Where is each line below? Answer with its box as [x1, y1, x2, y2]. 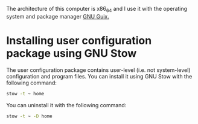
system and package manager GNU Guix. [6, 13, 110, 20]
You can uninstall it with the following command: [6, 101, 127, 108]
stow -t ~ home [6, 90, 45, 96]
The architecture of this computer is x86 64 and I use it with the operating [6, 5, 188, 14]
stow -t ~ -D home [6, 113, 53, 119]
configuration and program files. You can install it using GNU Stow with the [6, 72, 193, 80]
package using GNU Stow [6, 46, 137, 60]
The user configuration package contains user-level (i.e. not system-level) [6, 66, 191, 74]
